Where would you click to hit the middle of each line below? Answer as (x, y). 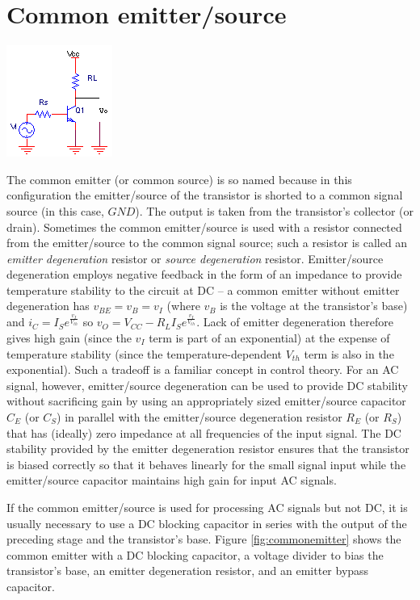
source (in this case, (55, 210)
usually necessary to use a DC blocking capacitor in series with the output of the (207, 523)
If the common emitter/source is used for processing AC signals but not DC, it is (207, 507)
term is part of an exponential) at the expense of (269, 337)
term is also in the (349, 353)
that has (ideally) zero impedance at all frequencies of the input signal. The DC (204, 432)
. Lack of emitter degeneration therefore (295, 322)
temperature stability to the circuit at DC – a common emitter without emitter (203, 290)
